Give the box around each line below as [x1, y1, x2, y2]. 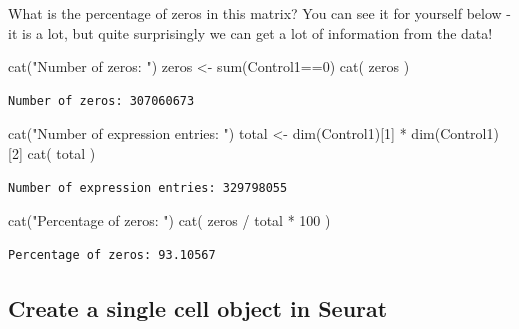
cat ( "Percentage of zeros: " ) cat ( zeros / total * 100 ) [8, 210, 331, 231]
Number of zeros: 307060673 [8, 93, 195, 108]
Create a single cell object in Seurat [8, 292, 388, 323]
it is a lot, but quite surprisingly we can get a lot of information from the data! [8, 22, 493, 43]
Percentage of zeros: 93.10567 [8, 247, 216, 262]
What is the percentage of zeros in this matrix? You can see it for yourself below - [8, 3, 511, 23]
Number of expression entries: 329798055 [8, 180, 288, 195]
